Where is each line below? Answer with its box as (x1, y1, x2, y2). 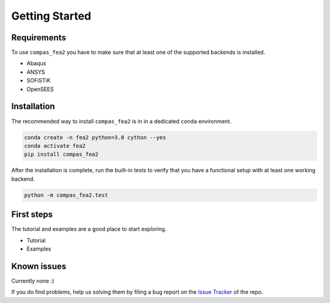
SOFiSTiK (26, 77, 51, 84)
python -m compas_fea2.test (24, 191, 108, 199)
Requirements (11, 32, 67, 43)
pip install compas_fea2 (24, 151, 99, 158)
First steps (11, 210, 53, 220)
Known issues (11, 261, 67, 271)
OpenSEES (26, 86, 54, 93)
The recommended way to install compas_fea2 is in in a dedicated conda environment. (11, 117, 232, 125)
